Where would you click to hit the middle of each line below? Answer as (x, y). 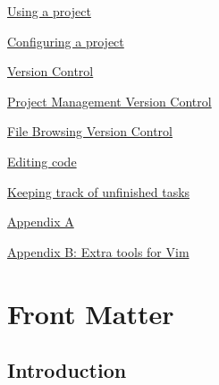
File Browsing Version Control (90, 131)
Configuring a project (66, 41)
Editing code (42, 161)
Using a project (49, 11)
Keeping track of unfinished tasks (99, 191)
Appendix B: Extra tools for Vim (98, 251)
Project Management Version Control (109, 101)
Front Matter (91, 313)
